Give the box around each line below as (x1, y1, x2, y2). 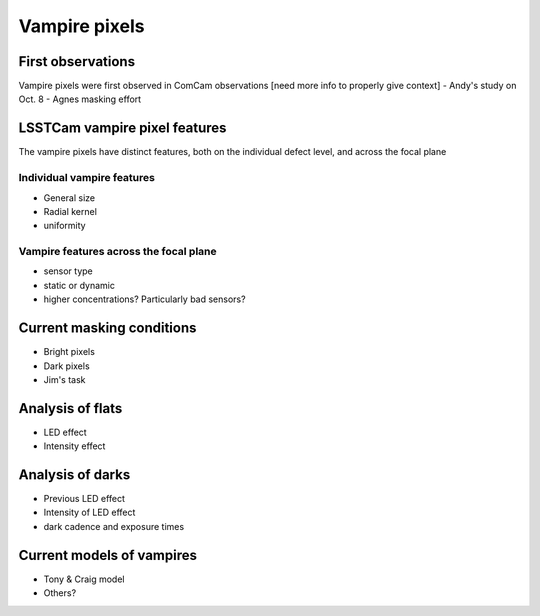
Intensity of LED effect (43, 506, 136, 519)
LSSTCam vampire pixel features (18, 120, 227, 137)
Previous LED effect (43, 493, 125, 505)
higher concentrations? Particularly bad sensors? (43, 293, 246, 305)
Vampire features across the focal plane (18, 245, 217, 259)
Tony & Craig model (43, 573, 125, 585)
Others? (43, 587, 77, 599)
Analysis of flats (18, 400, 123, 417)
